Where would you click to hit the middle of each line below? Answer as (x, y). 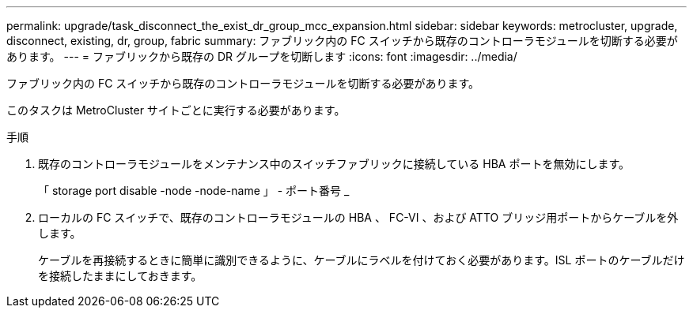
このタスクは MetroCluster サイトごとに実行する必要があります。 (176, 110)
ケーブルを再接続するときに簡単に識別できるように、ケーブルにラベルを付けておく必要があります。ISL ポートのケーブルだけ (362, 260)
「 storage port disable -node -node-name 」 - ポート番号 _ (194, 191)
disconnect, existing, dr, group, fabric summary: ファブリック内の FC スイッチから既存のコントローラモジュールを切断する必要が (342, 41)
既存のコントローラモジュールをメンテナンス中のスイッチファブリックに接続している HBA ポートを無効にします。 (334, 164)
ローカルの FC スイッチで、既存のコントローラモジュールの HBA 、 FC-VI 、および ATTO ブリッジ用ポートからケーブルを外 (358, 217)
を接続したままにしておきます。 (120, 276)
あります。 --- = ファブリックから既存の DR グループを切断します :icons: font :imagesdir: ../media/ (262, 56)
